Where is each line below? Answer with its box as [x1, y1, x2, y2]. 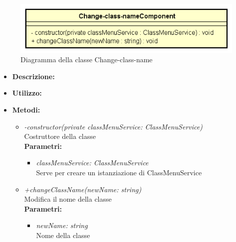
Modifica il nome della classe [24, 194, 112, 204]
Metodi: [12, 104, 40, 115]
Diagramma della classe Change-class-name [20, 54, 153, 65]
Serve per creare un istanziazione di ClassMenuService [36, 167, 202, 177]
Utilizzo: [12, 88, 42, 98]
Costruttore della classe [24, 131, 96, 141]
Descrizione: [12, 71, 55, 81]
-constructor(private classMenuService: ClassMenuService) [24, 121, 203, 131]
